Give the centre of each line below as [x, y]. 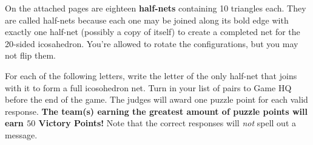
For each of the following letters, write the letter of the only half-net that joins [151, 75]
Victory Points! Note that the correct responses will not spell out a [167, 123]
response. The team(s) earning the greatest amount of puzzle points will [156, 111]
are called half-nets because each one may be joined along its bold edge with [147, 20]
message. [21, 134]
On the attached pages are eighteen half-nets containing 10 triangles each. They [156, 8]
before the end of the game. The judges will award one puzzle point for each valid [156, 99]
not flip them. [31, 55]
